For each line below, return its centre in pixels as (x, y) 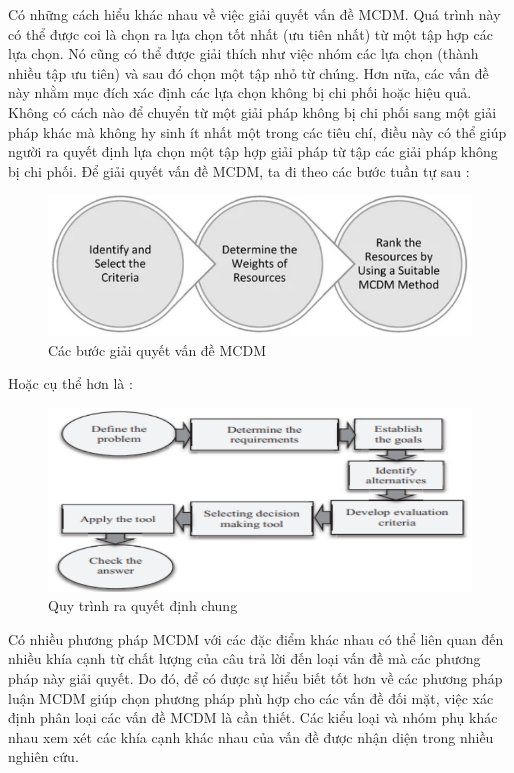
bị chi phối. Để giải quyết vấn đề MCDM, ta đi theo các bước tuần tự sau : (239, 170)
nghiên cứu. (43, 756)
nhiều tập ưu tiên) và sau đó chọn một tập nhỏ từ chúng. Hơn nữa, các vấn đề (248, 72)
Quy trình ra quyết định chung (143, 605)
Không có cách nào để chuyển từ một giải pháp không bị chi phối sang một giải (252, 111)
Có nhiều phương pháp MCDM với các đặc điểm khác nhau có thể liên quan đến (256, 638)
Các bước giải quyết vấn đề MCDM (157, 349)
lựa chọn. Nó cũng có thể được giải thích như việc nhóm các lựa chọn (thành (243, 53)
